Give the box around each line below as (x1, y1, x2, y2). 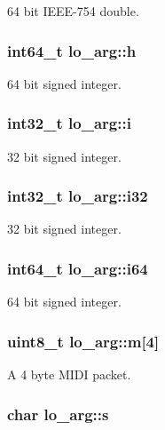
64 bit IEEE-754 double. (7, 2, 139, 20)
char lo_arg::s (7, 402, 109, 425)
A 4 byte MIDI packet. (7, 365, 131, 384)
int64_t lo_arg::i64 (7, 257, 148, 279)
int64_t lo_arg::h (7, 39, 137, 61)
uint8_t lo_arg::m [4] (7, 330, 160, 352)
